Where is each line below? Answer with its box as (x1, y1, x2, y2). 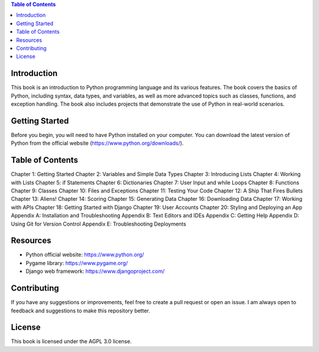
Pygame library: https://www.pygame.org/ (25, 259, 128, 266)
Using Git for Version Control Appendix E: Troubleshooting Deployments (11, 220, 186, 227)
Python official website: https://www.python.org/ (25, 251, 144, 258)
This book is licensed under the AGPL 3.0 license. (11, 338, 132, 345)
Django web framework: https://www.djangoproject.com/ (25, 268, 165, 275)
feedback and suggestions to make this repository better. (11, 307, 151, 314)
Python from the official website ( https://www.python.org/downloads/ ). (11, 139, 184, 147)
